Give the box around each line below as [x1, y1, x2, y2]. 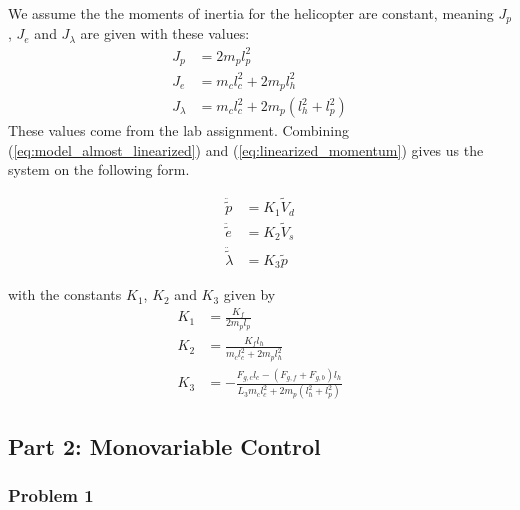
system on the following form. [8, 159, 190, 180]
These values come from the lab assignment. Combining [8, 120, 349, 141]
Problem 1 [8, 483, 94, 508]
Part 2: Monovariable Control [8, 430, 321, 461]
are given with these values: [80, 23, 250, 44]
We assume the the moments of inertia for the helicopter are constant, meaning [8, 3, 494, 23]
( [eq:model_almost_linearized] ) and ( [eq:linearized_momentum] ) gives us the [8, 139, 484, 160]
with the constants [8, 284, 122, 305]
